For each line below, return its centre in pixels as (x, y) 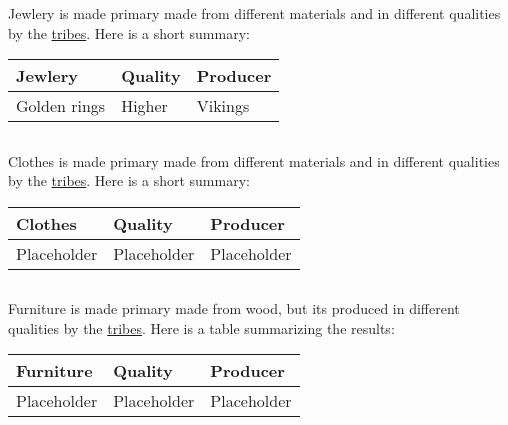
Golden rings (61, 106)
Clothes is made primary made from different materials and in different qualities (254, 160)
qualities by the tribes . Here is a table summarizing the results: (201, 327)
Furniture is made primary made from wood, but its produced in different (234, 308)
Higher (144, 106)
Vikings (223, 106)
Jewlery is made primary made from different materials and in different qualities (254, 13)
